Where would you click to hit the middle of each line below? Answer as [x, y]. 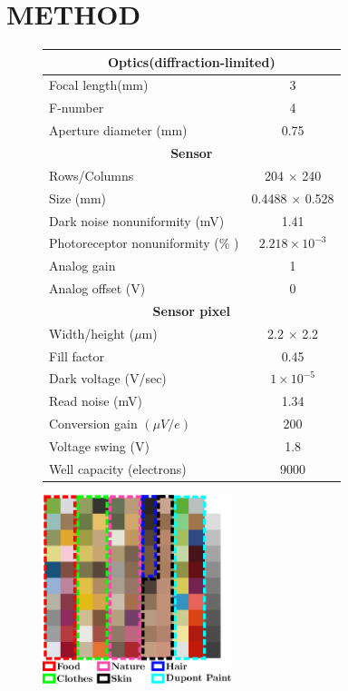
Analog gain [82, 266]
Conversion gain [93, 424]
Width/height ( [92, 333]
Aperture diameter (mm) [118, 130]
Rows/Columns [92, 175]
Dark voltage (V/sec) [108, 378]
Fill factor [77, 355]
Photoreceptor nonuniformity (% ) [144, 243]
